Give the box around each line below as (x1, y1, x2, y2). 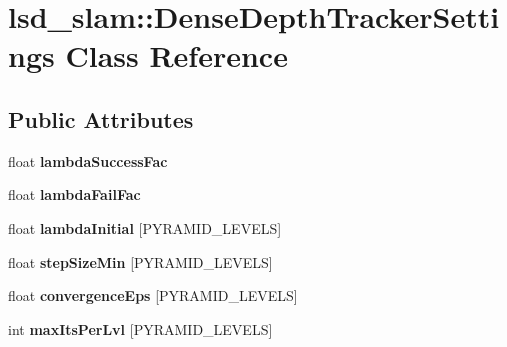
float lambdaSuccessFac (8, 150, 168, 171)
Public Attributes (8, 103, 194, 134)
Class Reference (65, 35, 288, 76)
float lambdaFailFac (8, 184, 141, 205)
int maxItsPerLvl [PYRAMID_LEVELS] (8, 318, 273, 339)
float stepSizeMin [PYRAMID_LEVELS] (8, 251, 273, 272)
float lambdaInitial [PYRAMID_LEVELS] (8, 217, 282, 238)
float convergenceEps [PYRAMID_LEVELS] (8, 285, 298, 306)
